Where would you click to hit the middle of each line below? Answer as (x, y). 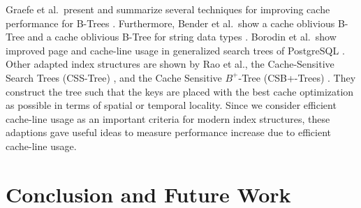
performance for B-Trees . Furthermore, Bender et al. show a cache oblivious (170, 23)
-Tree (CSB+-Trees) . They (297, 77)
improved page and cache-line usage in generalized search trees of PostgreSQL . (175, 50)
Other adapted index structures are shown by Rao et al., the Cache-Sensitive (170, 64)
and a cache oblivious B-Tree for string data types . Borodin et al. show (182, 37)
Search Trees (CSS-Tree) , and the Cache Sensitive (114, 77)
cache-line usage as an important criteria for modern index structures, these (168, 118)
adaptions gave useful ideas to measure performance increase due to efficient (168, 132)
